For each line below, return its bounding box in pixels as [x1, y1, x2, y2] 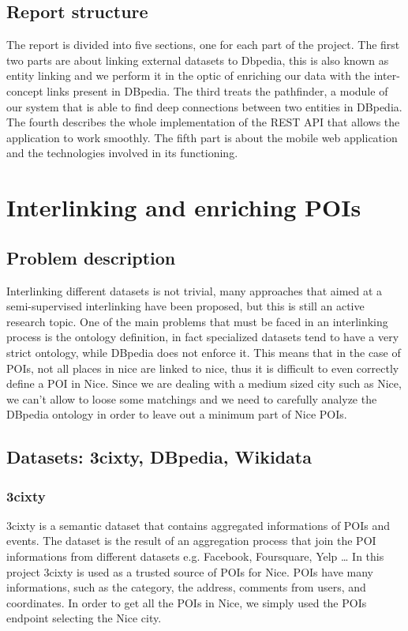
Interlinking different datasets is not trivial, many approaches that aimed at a [6, 282, 383, 299]
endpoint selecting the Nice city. [6, 610, 162, 626]
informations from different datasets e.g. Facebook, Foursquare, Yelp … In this [6, 548, 384, 565]
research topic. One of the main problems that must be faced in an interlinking [6, 313, 388, 329]
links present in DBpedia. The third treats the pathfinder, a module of [47, 82, 388, 99]
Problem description [6, 245, 176, 269]
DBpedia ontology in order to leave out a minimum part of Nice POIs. [6, 406, 347, 423]
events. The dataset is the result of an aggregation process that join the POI [6, 532, 376, 549]
